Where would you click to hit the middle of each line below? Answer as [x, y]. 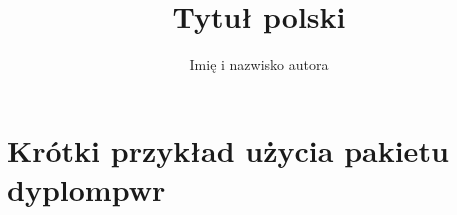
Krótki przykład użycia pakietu [228, 149]
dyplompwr [86, 188]
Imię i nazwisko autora [259, 64]
